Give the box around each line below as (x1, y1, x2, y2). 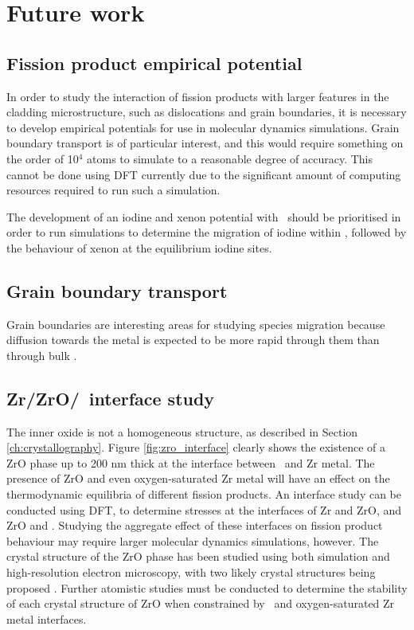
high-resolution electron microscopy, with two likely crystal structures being (6, 564, 376, 581)
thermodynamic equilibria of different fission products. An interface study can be (6, 486, 401, 503)
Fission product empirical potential (6, 50, 303, 75)
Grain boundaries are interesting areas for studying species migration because (6, 315, 385, 332)
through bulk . (6, 346, 77, 363)
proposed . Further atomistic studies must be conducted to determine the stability (6, 579, 408, 596)
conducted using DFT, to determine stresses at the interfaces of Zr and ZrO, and (6, 501, 402, 518)
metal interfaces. (6, 610, 87, 627)
